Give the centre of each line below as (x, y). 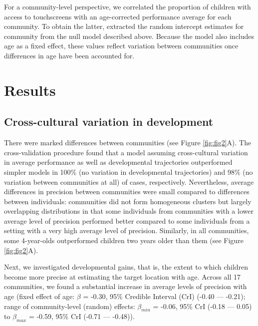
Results (30, 90)
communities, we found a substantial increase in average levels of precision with (126, 286)
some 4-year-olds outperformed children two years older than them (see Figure (124, 240)
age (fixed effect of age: (39, 296)
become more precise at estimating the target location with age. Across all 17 (123, 276)
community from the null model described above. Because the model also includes (129, 36)
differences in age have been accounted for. (69, 55)
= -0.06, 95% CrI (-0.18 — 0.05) (202, 306)
